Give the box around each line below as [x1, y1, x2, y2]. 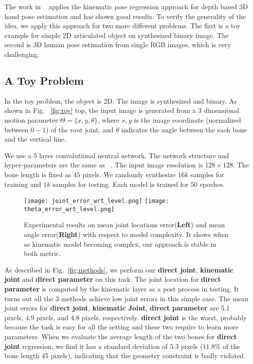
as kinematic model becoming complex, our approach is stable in [24, 238, 217, 249]
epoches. [199, 179, 225, 189]
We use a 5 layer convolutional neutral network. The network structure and [4, 150, 229, 160]
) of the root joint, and [46, 124, 114, 134]
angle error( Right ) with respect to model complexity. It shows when [24, 229, 229, 239]
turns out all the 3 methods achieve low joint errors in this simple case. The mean [4, 293, 249, 303]
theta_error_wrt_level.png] [24, 205, 115, 213]
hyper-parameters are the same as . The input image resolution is [4, 160, 203, 170]
